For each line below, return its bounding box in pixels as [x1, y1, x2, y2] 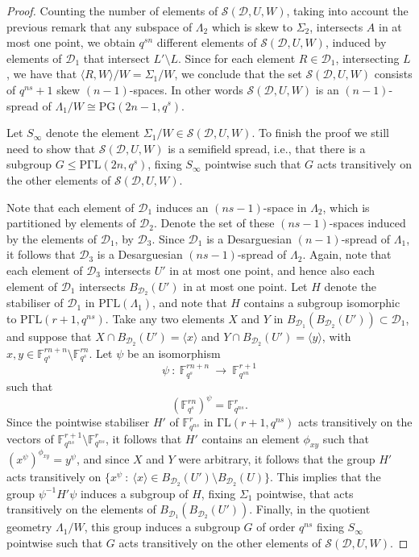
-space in [263, 198, 307, 215]
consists [374, 65, 413, 82]
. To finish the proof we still [251, 124, 389, 141]
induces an [156, 198, 209, 215]
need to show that [6, 139, 96, 156]
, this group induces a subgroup [84, 518, 240, 535]
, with [322, 327, 351, 344]
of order [256, 518, 296, 535]
